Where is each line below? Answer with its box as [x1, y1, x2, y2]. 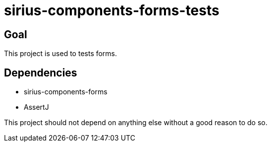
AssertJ [24, 103, 49, 112]
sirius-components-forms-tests [4, 2, 219, 19]
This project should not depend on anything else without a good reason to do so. [4, 118, 268, 127]
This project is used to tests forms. [4, 49, 117, 58]
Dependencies [4, 66, 77, 79]
